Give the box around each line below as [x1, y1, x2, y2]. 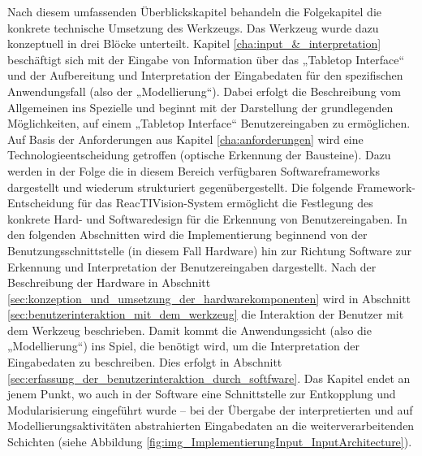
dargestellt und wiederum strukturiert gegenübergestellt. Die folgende [7, 178, 353, 195]
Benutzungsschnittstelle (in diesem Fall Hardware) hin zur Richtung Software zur [7, 241, 412, 258]
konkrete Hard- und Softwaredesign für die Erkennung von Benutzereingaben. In [7, 210, 407, 227]
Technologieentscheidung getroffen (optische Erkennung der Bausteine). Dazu [7, 146, 391, 163]
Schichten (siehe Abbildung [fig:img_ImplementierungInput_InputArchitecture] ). [7, 433, 412, 450]
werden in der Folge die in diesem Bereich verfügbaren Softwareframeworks [7, 162, 380, 179]
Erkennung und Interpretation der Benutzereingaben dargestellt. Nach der [7, 258, 377, 275]
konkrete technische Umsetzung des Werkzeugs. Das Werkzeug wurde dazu [7, 19, 379, 36]
